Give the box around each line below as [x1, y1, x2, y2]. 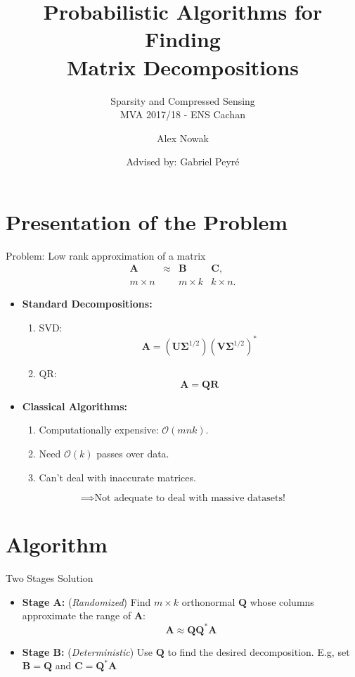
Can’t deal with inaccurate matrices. [39, 469, 196, 484]
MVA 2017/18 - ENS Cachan [120, 107, 245, 122]
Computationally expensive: [39, 422, 159, 437]
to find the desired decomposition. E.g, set [167, 644, 350, 659]
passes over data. [96, 445, 169, 460]
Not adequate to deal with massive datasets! [94, 493, 285, 504]
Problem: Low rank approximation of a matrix [6, 248, 206, 262]
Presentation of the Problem [6, 207, 288, 236]
